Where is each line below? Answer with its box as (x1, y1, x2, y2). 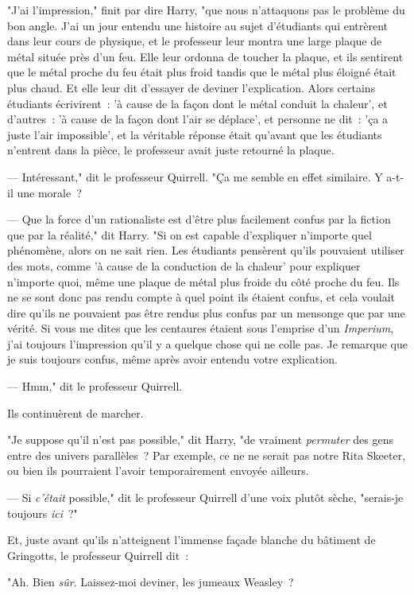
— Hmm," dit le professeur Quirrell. (7, 378, 183, 395)
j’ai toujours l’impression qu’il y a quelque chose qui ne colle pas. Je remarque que (7, 335, 408, 352)
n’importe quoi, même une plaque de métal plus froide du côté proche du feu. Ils (7, 273, 400, 290)
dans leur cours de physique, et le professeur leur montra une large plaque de (7, 33, 382, 49)
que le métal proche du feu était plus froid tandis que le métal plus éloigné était (7, 64, 397, 80)
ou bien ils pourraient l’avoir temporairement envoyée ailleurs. (7, 462, 309, 479)
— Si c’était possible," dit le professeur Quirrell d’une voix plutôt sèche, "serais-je (7, 489, 404, 506)
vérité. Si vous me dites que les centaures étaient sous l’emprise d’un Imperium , (7, 320, 394, 336)
